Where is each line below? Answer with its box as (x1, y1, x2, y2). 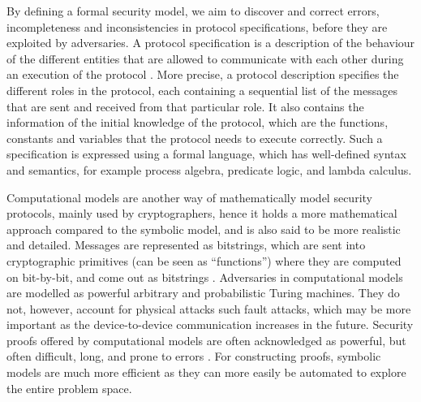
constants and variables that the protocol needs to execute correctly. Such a (6, 129, 383, 146)
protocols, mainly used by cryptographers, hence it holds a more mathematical (6, 205, 397, 222)
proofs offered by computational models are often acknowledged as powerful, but (6, 331, 406, 348)
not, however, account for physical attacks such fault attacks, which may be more (6, 300, 411, 317)
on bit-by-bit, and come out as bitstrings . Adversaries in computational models (6, 268, 403, 285)
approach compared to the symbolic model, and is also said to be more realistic (6, 220, 401, 237)
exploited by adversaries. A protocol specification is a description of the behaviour (6, 34, 415, 51)
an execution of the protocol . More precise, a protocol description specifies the (6, 66, 399, 83)
